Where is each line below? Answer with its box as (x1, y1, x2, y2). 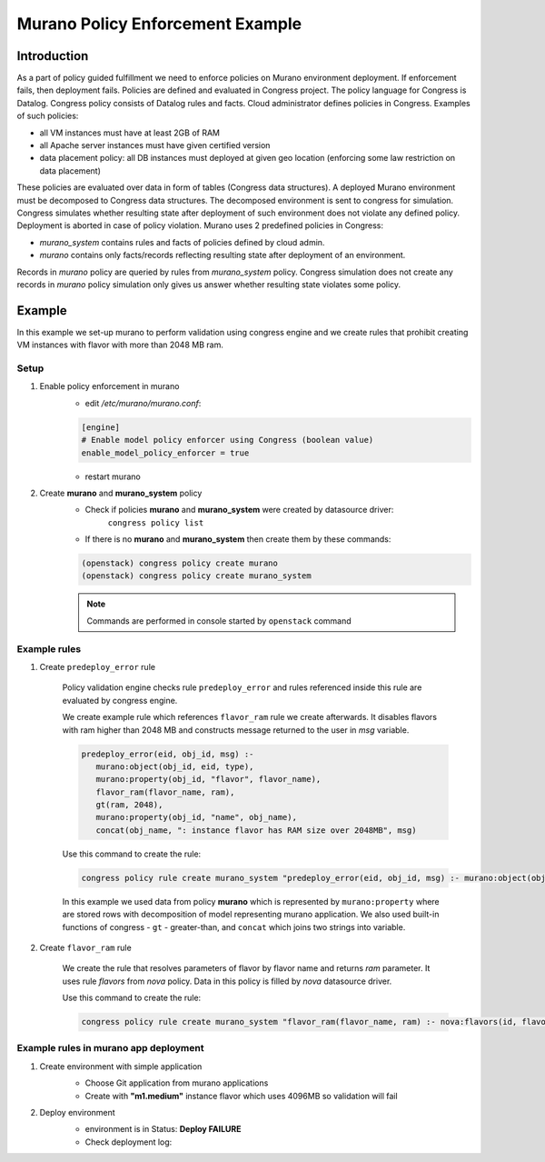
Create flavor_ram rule (39, 942, 132, 953)
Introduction (16, 48, 89, 64)
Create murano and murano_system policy (39, 487, 203, 498)
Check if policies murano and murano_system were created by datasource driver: (84, 505, 394, 516)
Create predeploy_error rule (39, 661, 156, 672)
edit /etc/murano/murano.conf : (84, 397, 202, 408)
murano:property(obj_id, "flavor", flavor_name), (95, 774, 322, 785)
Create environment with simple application (39, 1060, 203, 1072)
